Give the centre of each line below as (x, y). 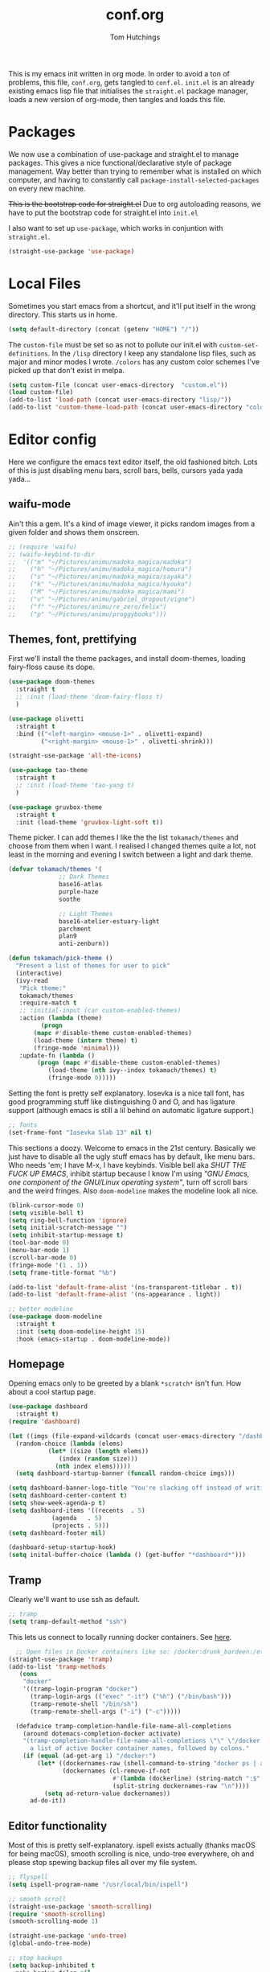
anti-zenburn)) (84, 944)
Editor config (53, 440)
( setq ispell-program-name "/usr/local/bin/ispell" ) (98, 1884)
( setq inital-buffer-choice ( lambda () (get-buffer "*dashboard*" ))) (127, 1555)
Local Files (45, 283)
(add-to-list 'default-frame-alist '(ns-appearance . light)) (115, 1295)
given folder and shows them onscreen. (74, 532)
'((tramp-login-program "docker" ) (80, 1689)
